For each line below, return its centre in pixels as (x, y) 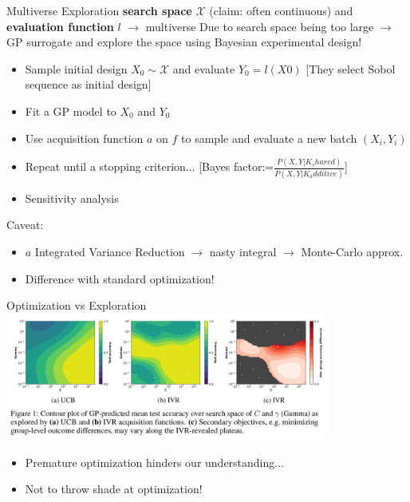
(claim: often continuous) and (281, 10)
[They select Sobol (351, 68)
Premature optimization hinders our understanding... (154, 462)
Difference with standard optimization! (120, 278)
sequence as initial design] (88, 84)
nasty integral (243, 251)
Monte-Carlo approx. (352, 251)
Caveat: (25, 225)
